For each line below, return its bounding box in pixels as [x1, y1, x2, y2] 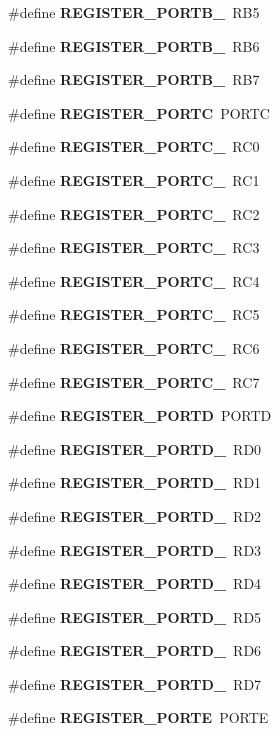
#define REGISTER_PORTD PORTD [8, 405, 272, 426]
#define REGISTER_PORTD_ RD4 [8, 573, 262, 594]
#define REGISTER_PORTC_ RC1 [8, 169, 260, 190]
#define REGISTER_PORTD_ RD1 [8, 472, 262, 493]
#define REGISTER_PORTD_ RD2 [8, 505, 262, 526]
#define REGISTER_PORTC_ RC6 [8, 337, 260, 358]
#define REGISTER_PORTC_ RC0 [8, 136, 260, 157]
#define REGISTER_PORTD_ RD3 [8, 539, 262, 560]
